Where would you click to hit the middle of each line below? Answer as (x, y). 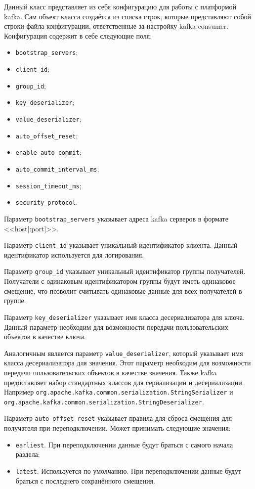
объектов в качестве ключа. (45, 336)
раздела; (28, 454)
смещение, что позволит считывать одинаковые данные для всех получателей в (123, 290)
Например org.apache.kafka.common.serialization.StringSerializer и (119, 392)
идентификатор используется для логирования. (74, 254)
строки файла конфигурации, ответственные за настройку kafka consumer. (116, 26)
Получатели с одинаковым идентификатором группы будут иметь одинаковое (120, 281)
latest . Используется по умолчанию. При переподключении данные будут (128, 470)
